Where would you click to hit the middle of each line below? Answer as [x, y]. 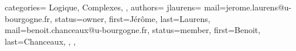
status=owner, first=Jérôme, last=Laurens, [132, 18]
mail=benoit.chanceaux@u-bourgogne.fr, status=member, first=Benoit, [133, 30]
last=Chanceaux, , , [40, 41]
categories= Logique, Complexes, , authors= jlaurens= [103, 7]
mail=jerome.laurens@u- [248, 7]
